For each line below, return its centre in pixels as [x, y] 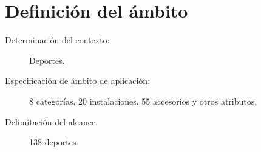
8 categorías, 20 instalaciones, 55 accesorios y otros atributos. [143, 101]
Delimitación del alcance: [52, 121]
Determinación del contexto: [57, 40]
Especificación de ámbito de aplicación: [78, 81]
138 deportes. [54, 142]
